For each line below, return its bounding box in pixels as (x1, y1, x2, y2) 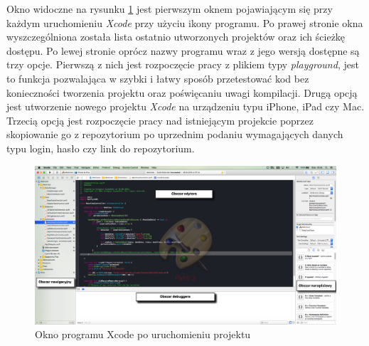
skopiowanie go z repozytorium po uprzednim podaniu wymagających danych (6, 127, 343, 142)
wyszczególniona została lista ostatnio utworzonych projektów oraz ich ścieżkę (6, 29, 346, 44)
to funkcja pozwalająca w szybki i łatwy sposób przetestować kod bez (6, 70, 309, 85)
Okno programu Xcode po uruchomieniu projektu (35, 327, 251, 342)
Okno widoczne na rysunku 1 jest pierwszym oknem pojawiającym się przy (6, 1, 333, 16)
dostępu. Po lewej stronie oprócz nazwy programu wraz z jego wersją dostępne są (6, 43, 360, 58)
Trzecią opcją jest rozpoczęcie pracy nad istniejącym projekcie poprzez (6, 112, 314, 127)
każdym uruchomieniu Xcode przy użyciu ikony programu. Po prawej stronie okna (6, 15, 363, 30)
